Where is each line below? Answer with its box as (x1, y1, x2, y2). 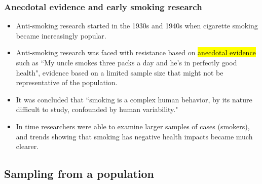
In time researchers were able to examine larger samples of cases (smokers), (16, 121, 250, 131)
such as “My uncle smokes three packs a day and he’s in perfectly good (16, 57, 237, 67)
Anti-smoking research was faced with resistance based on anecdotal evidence (16, 47, 256, 58)
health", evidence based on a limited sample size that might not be (16, 67, 223, 78)
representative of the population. (16, 77, 118, 88)
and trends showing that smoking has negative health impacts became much (16, 131, 253, 141)
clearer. (16, 141, 39, 152)
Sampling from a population (4, 166, 154, 181)
